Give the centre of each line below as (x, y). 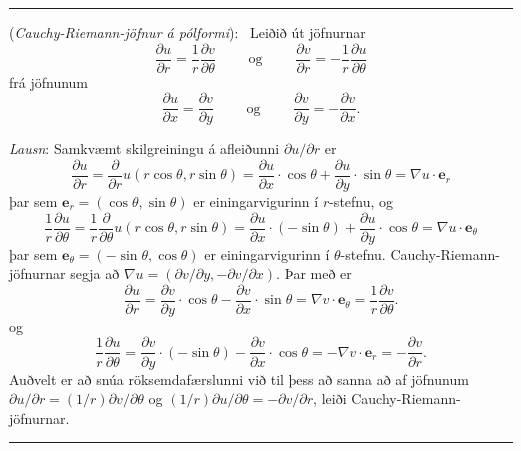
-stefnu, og (361, 200)
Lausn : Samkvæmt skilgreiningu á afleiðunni (144, 148)
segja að (95, 273)
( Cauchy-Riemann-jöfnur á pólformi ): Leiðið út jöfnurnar (187, 32)
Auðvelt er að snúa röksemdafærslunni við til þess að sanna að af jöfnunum (239, 378)
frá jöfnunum (49, 81)
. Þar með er (314, 273)
